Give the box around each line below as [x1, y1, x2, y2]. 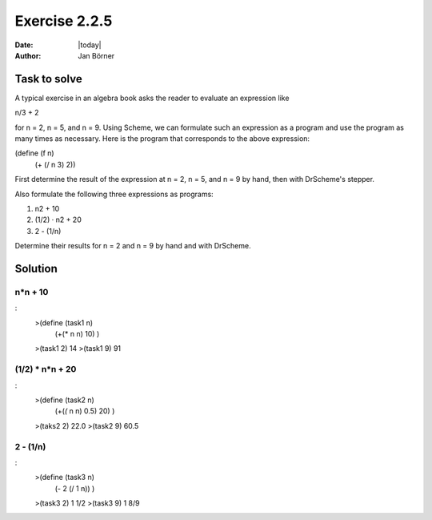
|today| [78, 40, 102, 50]
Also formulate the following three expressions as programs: [14, 189, 214, 199]
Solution [14, 261, 58, 276]
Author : [14, 50, 42, 60]
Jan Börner [78, 50, 115, 60]
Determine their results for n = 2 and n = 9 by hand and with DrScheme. [14, 241, 251, 251]
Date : [14, 40, 34, 50]
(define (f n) [14, 148, 55, 158]
